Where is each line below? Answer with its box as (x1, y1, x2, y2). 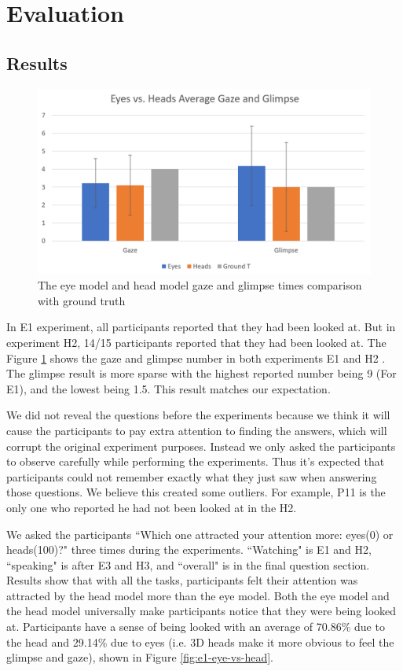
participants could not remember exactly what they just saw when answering (6, 468, 377, 485)
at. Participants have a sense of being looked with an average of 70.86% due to (6, 618, 385, 635)
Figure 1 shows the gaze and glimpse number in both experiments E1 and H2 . (6, 349, 386, 366)
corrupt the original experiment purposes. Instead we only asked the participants (6, 437, 396, 454)
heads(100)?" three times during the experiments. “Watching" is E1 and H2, (6, 541, 372, 558)
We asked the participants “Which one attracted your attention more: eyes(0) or (6, 525, 394, 542)
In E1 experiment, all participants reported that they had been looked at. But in (6, 319, 396, 335)
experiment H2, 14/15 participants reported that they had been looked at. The (6, 334, 387, 350)
